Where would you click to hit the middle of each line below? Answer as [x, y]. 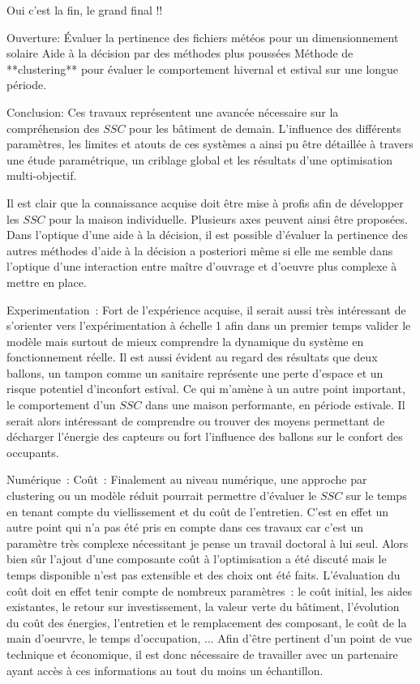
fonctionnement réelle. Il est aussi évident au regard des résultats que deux [192, 357]
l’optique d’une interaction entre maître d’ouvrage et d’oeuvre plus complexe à [202, 266]
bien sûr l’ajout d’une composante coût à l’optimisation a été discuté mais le [197, 559]
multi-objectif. [42, 175]
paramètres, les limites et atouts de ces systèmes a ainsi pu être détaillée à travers [210, 144]
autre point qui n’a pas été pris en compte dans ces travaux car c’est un [185, 527]
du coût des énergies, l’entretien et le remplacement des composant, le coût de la [207, 622]
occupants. [33, 452]
